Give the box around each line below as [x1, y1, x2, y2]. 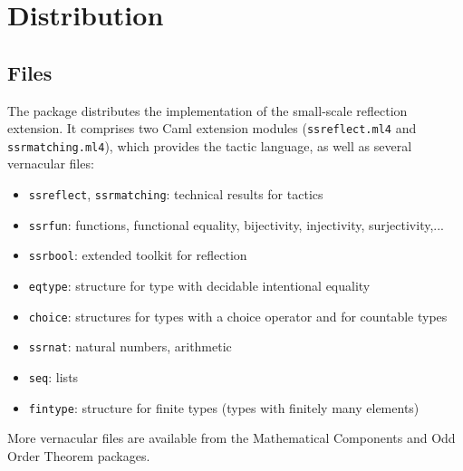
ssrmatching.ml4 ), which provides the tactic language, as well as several [7, 136, 412, 155]
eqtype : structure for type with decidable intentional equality [28, 276, 371, 295]
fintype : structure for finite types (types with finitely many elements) [28, 398, 420, 417]
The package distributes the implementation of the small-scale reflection [7, 101, 408, 120]
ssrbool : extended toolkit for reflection [28, 245, 247, 264]
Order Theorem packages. [7, 446, 150, 465]
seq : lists [28, 368, 79, 387]
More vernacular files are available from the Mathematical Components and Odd [7, 428, 456, 447]
